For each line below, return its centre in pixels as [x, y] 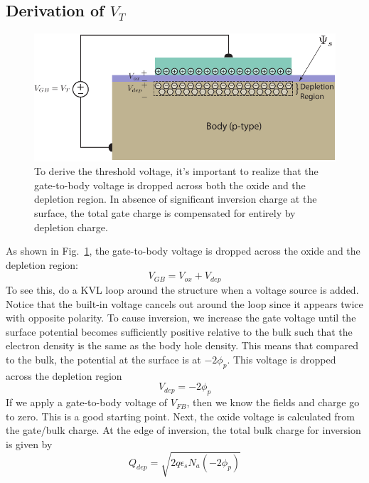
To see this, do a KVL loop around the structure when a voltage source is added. [182, 289]
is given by [29, 444]
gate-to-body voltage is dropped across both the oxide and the [170, 185]
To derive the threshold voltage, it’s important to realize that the [176, 171]
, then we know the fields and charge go [273, 402]
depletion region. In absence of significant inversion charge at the [176, 199]
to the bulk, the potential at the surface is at [103, 359]
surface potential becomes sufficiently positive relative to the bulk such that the [179, 331]
